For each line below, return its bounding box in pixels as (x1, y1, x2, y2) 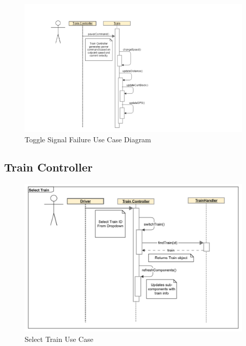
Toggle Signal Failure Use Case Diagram (25, 134, 151, 144)
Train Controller (4, 159, 93, 175)
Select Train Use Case (25, 333, 93, 344)
